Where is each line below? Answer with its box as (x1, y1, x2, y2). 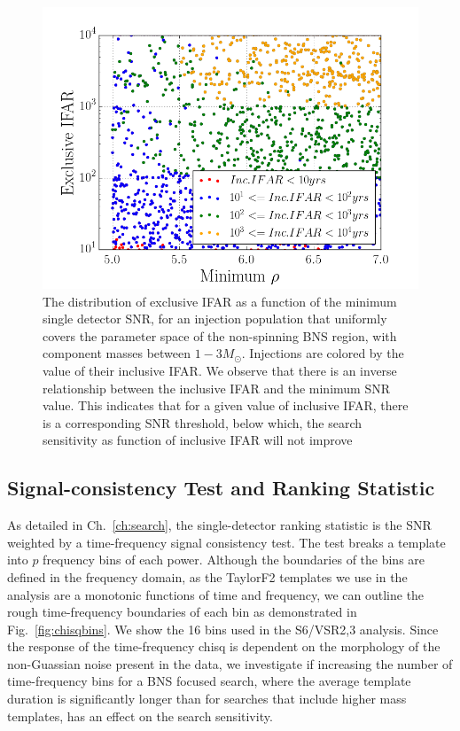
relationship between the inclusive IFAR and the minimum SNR (43, 378, 390, 397)
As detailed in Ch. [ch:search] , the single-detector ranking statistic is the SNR (7, 516, 432, 534)
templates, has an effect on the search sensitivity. (7, 706, 273, 725)
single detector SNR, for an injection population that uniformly (43, 309, 387, 328)
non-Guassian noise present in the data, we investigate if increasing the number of (7, 654, 453, 673)
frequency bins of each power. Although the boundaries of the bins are (43, 550, 425, 569)
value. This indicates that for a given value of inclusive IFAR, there (43, 396, 409, 415)
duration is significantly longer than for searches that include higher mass (7, 689, 407, 708)
